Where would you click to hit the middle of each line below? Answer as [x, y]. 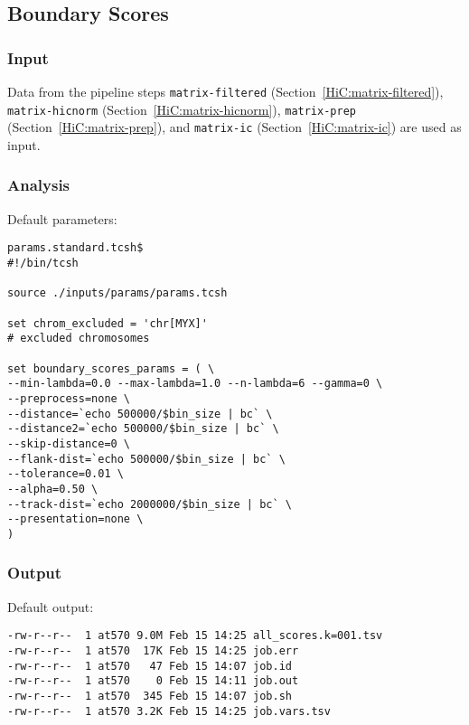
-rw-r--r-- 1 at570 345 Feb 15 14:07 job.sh [150, 696]
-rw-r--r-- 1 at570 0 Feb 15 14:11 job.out [153, 681]
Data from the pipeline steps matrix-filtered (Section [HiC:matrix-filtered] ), [225, 91]
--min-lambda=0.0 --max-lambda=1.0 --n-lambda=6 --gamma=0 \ [195, 384]
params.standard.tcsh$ [75, 248]
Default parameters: [62, 218]
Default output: [51, 606]
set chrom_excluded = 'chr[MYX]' [108, 323]
